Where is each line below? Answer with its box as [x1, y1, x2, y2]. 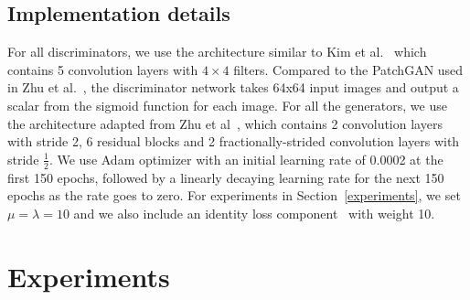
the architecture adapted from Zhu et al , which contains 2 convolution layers [7, 113, 443, 133]
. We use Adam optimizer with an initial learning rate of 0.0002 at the [48, 149, 443, 168]
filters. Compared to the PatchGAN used [233, 59, 464, 79]
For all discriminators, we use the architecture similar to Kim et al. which [7, 42, 427, 61]
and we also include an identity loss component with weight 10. [73, 203, 435, 222]
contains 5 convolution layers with [7, 59, 198, 79]
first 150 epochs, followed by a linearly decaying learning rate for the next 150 [7, 167, 444, 187]
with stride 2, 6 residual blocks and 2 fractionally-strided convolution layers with [7, 132, 460, 151]
